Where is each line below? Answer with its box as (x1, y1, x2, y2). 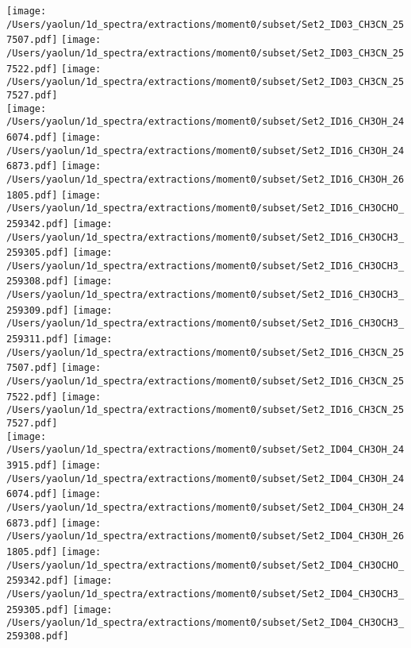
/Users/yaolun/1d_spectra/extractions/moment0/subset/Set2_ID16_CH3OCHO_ (6, 202, 405, 214)
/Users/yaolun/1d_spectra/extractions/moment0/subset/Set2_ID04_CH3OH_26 (6, 530, 405, 542)
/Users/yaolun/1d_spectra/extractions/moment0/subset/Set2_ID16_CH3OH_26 (6, 173, 405, 185)
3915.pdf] (6, 460, 58, 471)
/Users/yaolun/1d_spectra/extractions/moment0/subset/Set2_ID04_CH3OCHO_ (6, 559, 405, 571)
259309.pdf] (6, 304, 69, 316)
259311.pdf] (6, 334, 69, 345)
